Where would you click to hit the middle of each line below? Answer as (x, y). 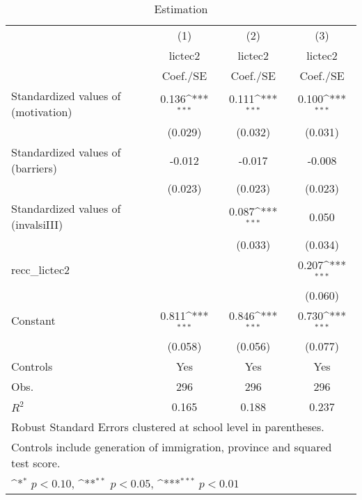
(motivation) (42, 112)
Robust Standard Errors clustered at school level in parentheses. (168, 426)
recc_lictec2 (41, 270)
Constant (33, 321)
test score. (36, 462)
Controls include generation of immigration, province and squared (172, 446)
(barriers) (34, 168)
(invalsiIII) (37, 224)
